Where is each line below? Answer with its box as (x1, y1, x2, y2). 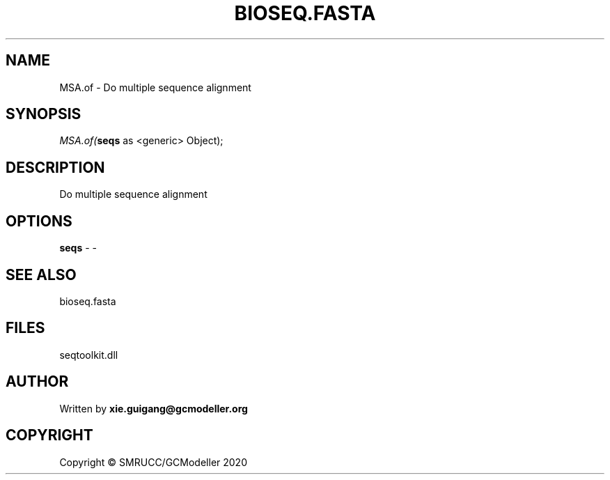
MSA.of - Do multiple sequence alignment (59, 81, 251, 93)
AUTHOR (6, 373, 69, 391)
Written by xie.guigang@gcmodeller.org (59, 402, 248, 415)
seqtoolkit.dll (59, 348, 118, 361)
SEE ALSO (6, 265, 77, 284)
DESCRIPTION (6, 158, 105, 176)
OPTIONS (6, 212, 72, 230)
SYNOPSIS (6, 105, 81, 123)
